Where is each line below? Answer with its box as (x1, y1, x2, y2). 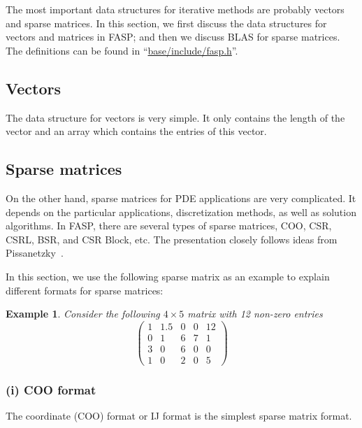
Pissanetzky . (6, 245, 64, 260)
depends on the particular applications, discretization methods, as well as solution (6, 204, 356, 219)
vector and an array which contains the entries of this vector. (6, 124, 267, 138)
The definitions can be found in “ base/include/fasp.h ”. (6, 43, 238, 57)
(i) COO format (6, 380, 96, 398)
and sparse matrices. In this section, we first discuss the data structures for (6, 15, 327, 30)
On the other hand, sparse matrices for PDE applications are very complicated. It (6, 190, 356, 205)
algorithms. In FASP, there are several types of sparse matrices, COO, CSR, (6, 218, 332, 233)
